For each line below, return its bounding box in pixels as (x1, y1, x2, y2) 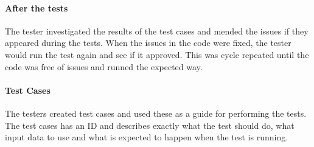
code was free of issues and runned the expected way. (5, 60, 203, 73)
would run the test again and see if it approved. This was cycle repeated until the (5, 48, 309, 60)
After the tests (5, 1, 68, 14)
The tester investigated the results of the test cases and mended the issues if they (5, 24, 309, 37)
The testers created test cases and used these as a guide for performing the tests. (5, 106, 307, 119)
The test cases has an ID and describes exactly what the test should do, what (5, 119, 295, 131)
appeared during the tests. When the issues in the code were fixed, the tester (5, 36, 291, 49)
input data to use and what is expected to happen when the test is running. (5, 131, 288, 143)
